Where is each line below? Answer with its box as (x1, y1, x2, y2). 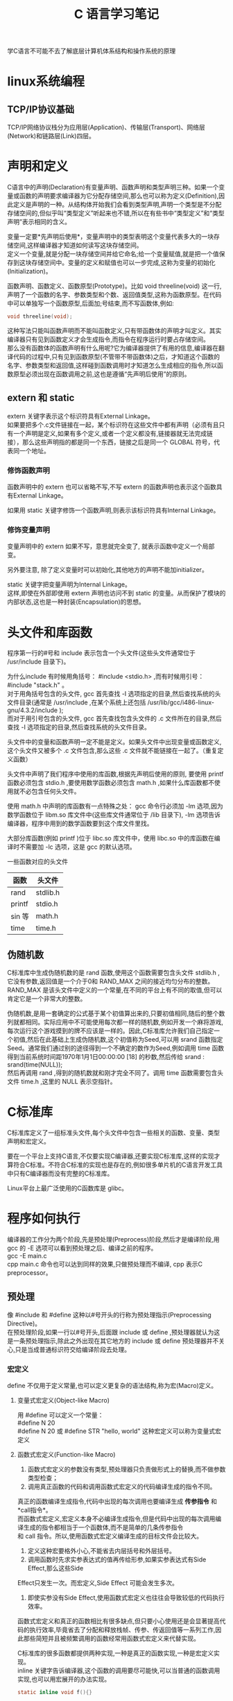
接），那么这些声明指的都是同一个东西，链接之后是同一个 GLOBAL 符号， (7, 438, 214, 446)
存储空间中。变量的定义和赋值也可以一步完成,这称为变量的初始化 (31, 258, 216, 267)
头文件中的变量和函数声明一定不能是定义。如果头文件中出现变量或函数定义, (7, 738, 222, 746)
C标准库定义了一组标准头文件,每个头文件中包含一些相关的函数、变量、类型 (7, 1128, 221, 1137)
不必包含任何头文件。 (19, 787, 80, 795)
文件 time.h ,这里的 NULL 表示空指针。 (7, 1077, 116, 1086)
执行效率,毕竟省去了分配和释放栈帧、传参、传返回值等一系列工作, (29, 1625, 216, 1634)
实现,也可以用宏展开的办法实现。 (17, 1675, 111, 1684)
